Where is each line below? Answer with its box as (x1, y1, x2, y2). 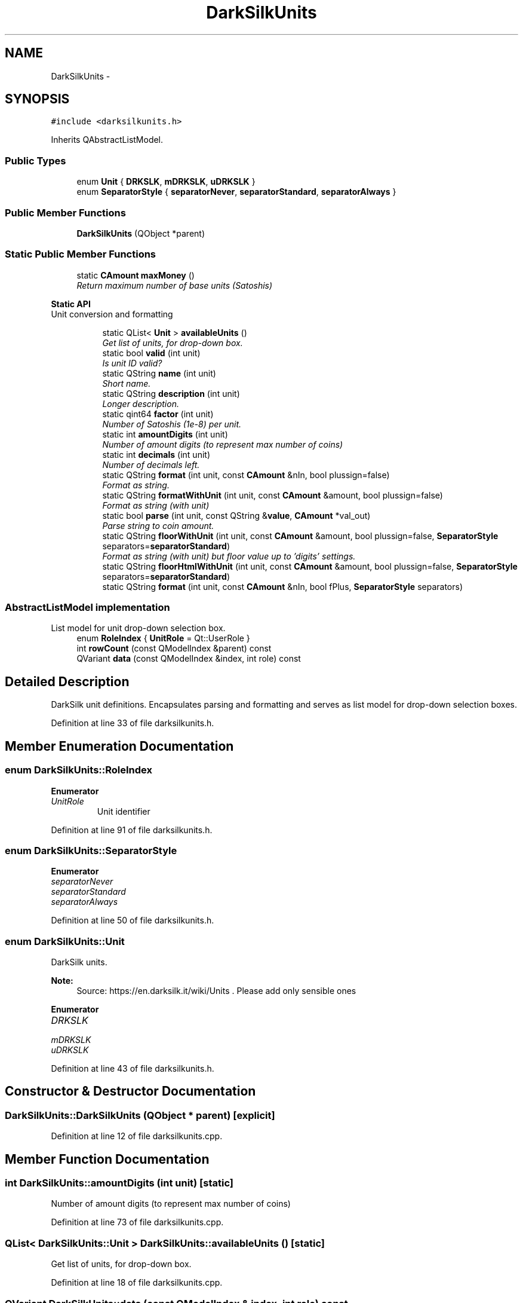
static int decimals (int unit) (102, 449, 210, 460)
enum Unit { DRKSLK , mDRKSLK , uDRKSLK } (76, 176, 256, 187)
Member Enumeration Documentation (5, 738, 234, 754)
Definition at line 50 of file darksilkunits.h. (51, 915, 214, 926)
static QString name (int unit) (102, 368, 216, 378)
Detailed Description (5, 674, 130, 689)
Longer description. (102, 398, 179, 409)
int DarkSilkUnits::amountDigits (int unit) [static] (5, 1177, 233, 1189)
